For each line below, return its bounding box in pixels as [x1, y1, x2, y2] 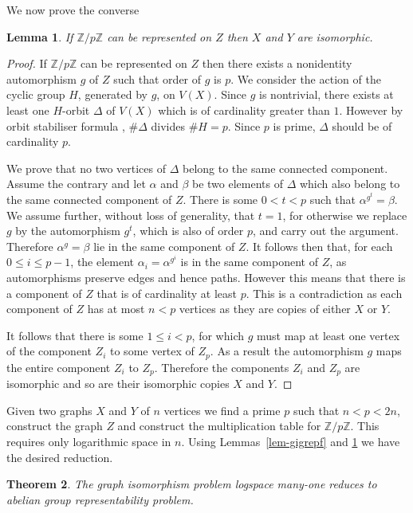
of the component [6, 343, 92, 359]
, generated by [77, 86, 148, 103]
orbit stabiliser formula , [6, 117, 125, 134]
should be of [332, 117, 392, 134]
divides [151, 117, 186, 134]
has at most [87, 300, 145, 317]
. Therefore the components [154, 358, 289, 375]
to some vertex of [110, 343, 195, 359]
